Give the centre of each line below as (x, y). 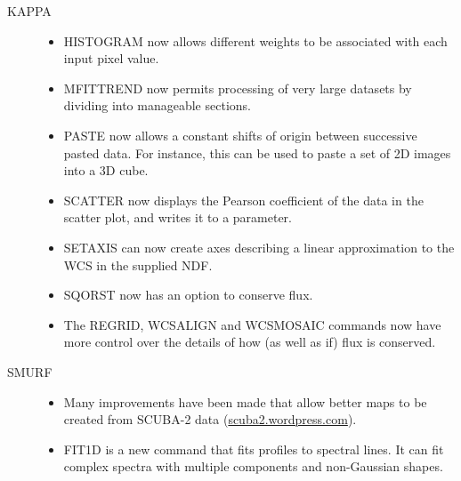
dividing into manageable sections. (157, 105)
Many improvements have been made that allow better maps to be (245, 401)
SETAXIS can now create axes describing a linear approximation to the (259, 247)
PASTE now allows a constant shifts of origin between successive (240, 135)
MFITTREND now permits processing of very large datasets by (238, 88)
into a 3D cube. (106, 170)
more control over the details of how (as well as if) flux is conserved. (250, 342)
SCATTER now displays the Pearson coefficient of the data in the (243, 200)
